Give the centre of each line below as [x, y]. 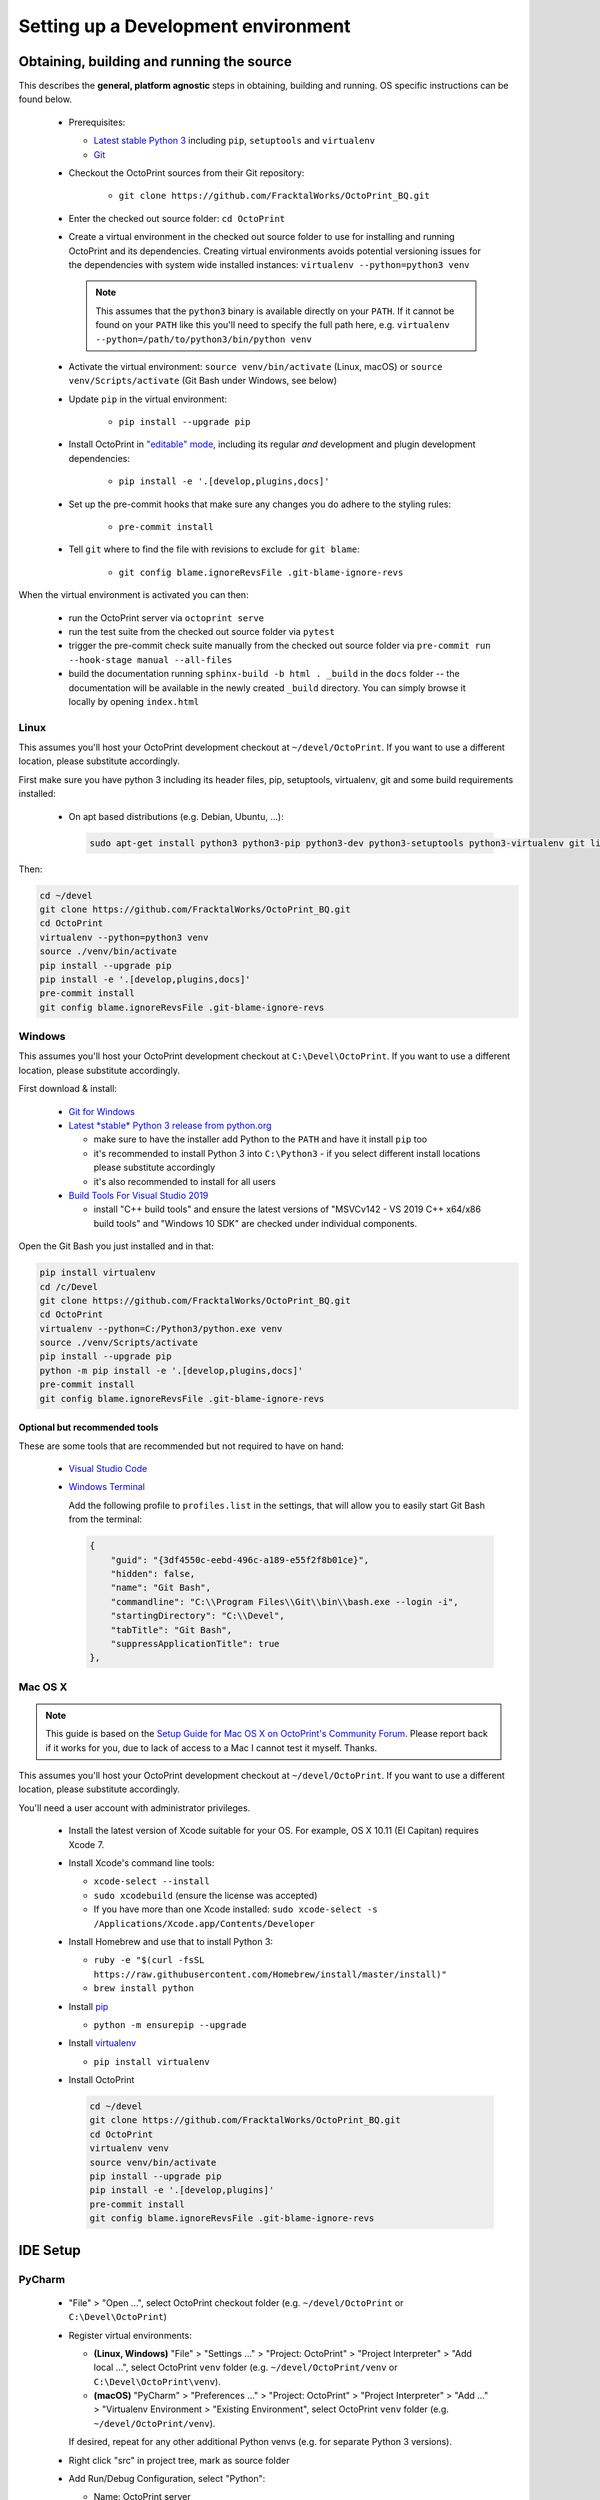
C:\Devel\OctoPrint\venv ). [157, 2381]
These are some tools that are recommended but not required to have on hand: [181, 1446]
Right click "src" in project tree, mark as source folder [179, 2460]
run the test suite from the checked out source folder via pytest [201, 631]
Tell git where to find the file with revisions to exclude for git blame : [214, 549]
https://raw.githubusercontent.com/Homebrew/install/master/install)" [270, 1974]
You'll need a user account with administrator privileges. [134, 1807]
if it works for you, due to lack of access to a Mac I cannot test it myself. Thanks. [211, 1747]
